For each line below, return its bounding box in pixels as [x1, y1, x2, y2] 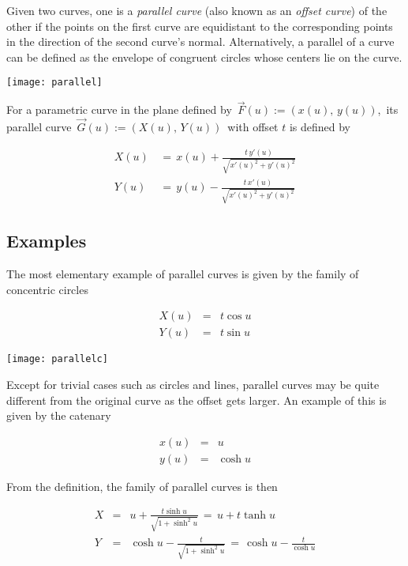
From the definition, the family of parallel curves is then [6, 477, 278, 494]
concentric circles [6, 281, 88, 297]
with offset [227, 119, 279, 135]
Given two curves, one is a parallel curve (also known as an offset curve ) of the [6, 2, 387, 18]
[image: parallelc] [6, 353, 108, 365]
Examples [6, 228, 87, 253]
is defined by [289, 119, 351, 135]
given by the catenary [6, 407, 111, 424]
